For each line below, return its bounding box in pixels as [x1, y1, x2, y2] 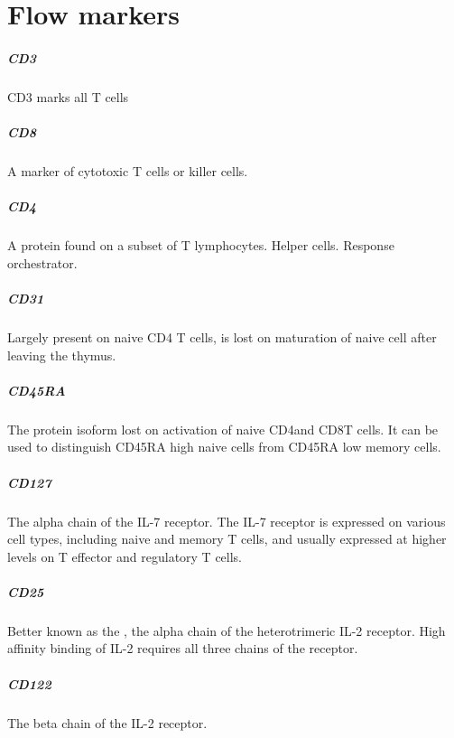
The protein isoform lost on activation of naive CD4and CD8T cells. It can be [7, 419, 439, 438]
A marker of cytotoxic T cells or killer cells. [7, 162, 248, 181]
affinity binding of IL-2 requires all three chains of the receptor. [7, 639, 358, 658]
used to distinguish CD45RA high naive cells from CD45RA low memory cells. [7, 437, 441, 456]
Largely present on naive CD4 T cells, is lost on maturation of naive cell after [7, 328, 437, 346]
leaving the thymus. [7, 345, 116, 364]
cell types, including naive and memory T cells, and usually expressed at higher [7, 529, 447, 548]
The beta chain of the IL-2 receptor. [7, 713, 208, 732]
